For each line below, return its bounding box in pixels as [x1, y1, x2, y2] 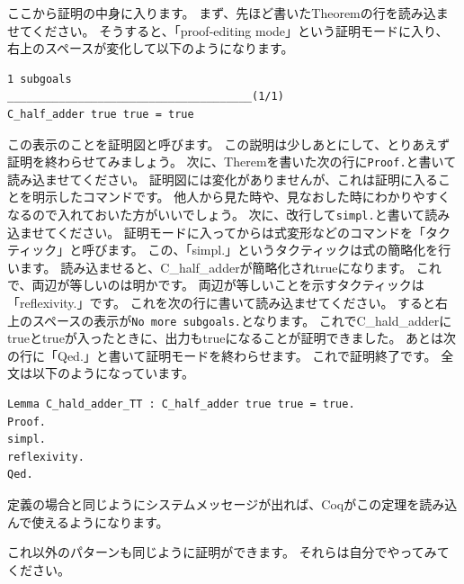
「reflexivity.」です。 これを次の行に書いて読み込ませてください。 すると [7, 293, 436, 312]
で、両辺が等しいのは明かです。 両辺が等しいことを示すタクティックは [7, 275, 424, 294]
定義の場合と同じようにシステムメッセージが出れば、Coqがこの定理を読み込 [7, 495, 458, 514]
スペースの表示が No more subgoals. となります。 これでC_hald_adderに [31, 310, 452, 329]
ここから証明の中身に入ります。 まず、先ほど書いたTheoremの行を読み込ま [7, 4, 449, 22]
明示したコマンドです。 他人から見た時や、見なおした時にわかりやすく [31, 187, 451, 206]
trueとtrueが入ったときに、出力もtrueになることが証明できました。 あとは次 [7, 328, 457, 347]
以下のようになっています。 [31, 364, 194, 382]
